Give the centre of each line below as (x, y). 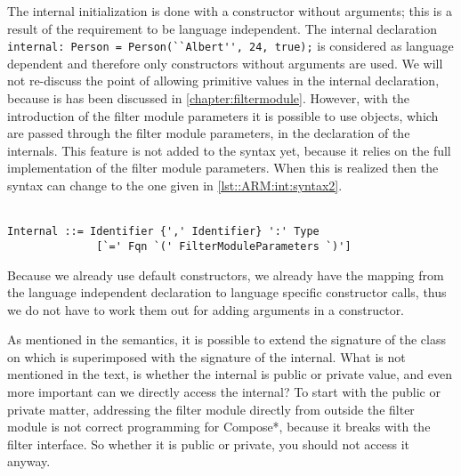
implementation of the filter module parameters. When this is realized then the (223, 168)
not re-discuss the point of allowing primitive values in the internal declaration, (223, 81)
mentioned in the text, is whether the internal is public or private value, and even (230, 374)
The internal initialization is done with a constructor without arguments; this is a (230, 11)
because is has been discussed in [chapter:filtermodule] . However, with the (209, 98)
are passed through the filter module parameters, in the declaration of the (209, 133)
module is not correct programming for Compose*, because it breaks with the (219, 427)
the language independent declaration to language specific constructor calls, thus (227, 292)
